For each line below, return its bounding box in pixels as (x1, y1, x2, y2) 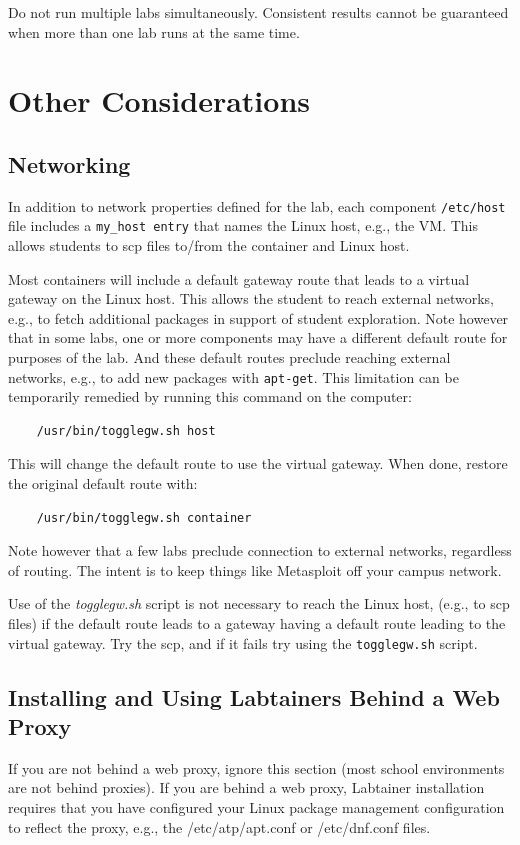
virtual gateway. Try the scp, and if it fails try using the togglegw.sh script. (8, 632, 478, 653)
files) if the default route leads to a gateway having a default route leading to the (8, 613, 506, 634)
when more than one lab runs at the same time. (8, 21, 300, 42)
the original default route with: (8, 473, 198, 494)
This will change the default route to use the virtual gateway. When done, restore (8, 453, 508, 474)
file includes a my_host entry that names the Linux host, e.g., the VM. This (8, 215, 479, 236)
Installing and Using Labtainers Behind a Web (8, 681, 500, 712)
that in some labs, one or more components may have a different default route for (8, 327, 508, 348)
